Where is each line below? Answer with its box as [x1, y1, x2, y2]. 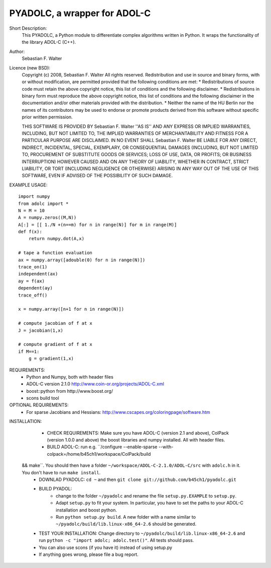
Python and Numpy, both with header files [26, 374, 114, 380]
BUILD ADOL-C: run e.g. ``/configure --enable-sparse [47, 444, 158, 450]
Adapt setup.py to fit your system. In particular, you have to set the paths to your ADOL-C [56, 500, 243, 506]
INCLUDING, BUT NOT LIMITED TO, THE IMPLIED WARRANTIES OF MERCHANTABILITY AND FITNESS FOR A [22, 130, 248, 136]
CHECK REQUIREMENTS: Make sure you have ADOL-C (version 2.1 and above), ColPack [47, 430, 229, 436]
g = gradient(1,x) [28, 356, 74, 362]
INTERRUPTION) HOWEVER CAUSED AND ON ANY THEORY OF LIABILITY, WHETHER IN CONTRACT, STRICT [22, 159, 249, 165]
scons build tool [26, 395, 60, 401]
